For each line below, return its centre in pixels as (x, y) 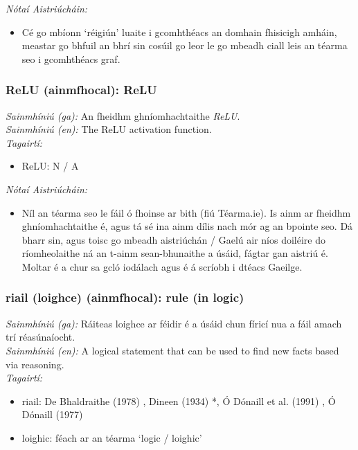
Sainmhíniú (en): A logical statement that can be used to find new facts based (172, 350)
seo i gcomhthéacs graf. (71, 58)
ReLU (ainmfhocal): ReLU (81, 90)
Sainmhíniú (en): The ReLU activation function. (109, 129)
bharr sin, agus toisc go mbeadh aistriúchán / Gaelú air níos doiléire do (173, 239)
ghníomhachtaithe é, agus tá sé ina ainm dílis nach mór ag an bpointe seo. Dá (187, 226)
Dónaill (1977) (52, 414)
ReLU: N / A (50, 166)
